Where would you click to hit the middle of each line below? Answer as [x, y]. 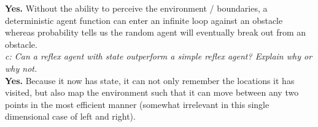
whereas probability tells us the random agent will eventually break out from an [156, 32]
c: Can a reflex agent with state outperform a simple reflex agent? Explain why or [159, 56]
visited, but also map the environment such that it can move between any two [152, 92]
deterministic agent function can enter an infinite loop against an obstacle [144, 20]
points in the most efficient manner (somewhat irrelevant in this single [137, 104]
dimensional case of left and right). [70, 116]
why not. [21, 68]
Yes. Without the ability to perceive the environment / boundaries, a [136, 8]
